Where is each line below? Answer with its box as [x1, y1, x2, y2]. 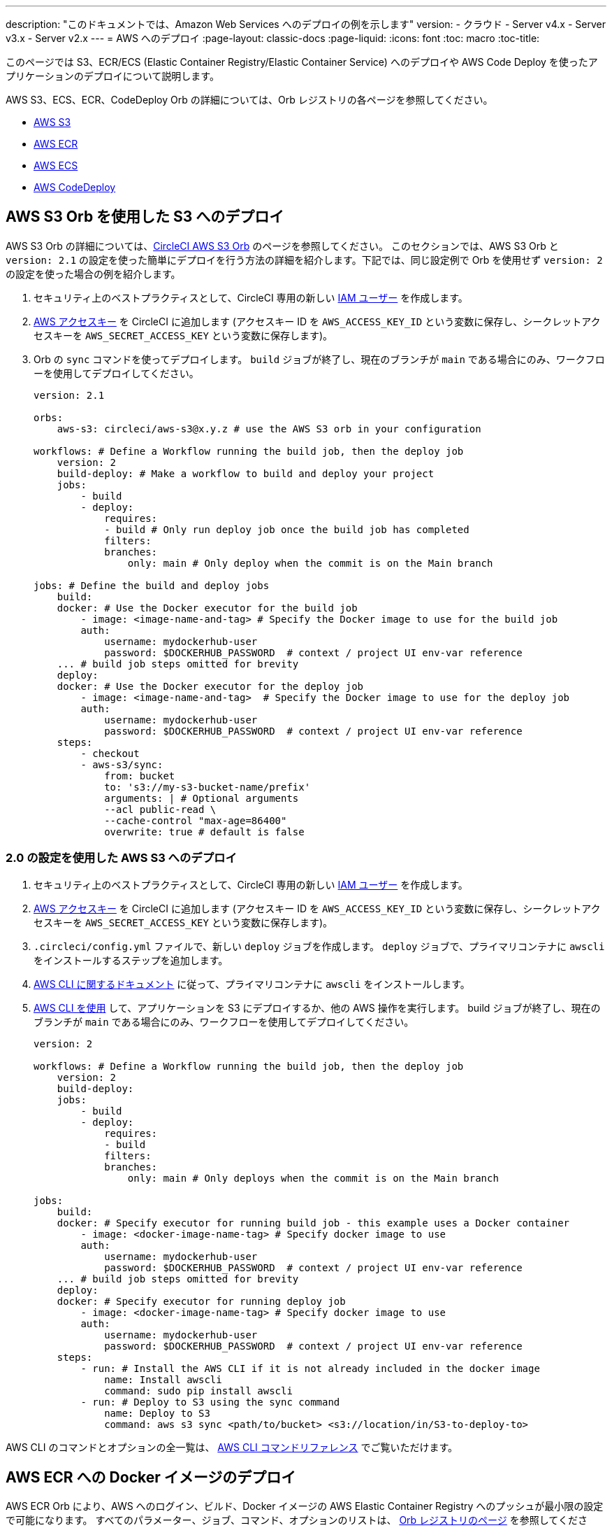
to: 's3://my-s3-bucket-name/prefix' [104, 781, 311, 793]
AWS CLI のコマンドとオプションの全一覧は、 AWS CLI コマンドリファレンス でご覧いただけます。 [6, 1441, 458, 1453]
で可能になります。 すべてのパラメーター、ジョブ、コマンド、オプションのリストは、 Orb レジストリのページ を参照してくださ [6, 1514, 588, 1527]
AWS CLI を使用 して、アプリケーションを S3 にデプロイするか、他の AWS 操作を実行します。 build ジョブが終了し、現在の [34, 1001, 601, 1014]
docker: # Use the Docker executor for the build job [57, 602, 358, 614]
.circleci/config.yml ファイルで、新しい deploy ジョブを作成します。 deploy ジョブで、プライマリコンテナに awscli [34, 940, 605, 952]
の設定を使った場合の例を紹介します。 [6, 267, 181, 280]
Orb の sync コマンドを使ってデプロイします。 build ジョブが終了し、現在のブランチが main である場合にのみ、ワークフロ [34, 353, 605, 365]
